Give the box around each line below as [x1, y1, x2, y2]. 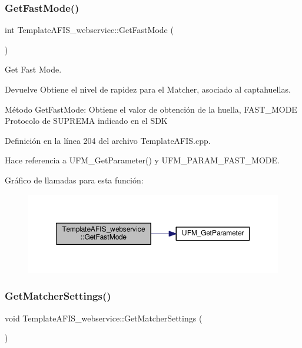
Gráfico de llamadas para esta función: [5, 173, 144, 186]
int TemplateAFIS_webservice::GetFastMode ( [5, 24, 174, 36]
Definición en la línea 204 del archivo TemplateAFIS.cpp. [5, 134, 211, 146]
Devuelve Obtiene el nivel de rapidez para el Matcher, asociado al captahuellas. [5, 83, 291, 95]
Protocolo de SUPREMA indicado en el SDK [5, 114, 168, 127]
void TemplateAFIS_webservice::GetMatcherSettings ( [5, 311, 203, 324]
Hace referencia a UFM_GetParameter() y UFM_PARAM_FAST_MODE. [5, 154, 280, 166]
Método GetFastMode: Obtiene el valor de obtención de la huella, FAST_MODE [5, 103, 297, 115]
